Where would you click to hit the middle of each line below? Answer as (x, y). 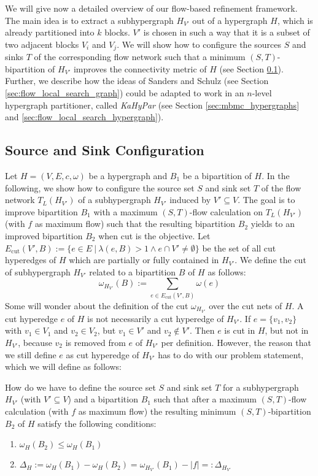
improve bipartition (41, 211)
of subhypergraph (38, 271)
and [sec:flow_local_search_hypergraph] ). (84, 117)
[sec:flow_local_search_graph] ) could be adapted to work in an (125, 93)
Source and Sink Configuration (105, 150)
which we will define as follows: (63, 367)
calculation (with (37, 411)
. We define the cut (270, 260)
